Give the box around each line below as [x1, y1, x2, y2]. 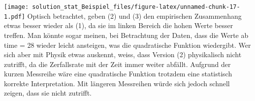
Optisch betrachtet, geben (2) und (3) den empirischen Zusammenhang [27, 10, 242, 21]
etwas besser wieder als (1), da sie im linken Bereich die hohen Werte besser [4, 20, 233, 31]
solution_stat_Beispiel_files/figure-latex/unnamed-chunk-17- [32, 3, 240, 10]
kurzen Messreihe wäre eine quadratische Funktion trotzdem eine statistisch [4, 68, 232, 79]
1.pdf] [4, 13, 25, 20]
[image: [4, 3, 29, 10]
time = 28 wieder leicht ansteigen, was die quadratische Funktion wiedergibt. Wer [4, 39, 251, 50]
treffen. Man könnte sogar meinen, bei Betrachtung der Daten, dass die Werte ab [4, 30, 249, 40]
